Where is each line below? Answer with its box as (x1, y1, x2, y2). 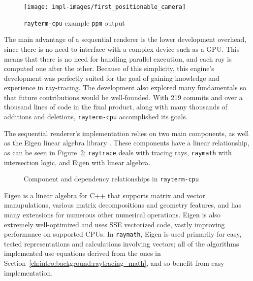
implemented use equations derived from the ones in (4, 248, 161, 258)
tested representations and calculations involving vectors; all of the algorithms (4, 238, 239, 248)
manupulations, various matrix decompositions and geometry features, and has (4, 200, 242, 210)
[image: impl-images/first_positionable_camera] (24, 3, 186, 10)
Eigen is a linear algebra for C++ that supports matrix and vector (4, 190, 205, 200)
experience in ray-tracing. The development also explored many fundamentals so (4, 82, 246, 93)
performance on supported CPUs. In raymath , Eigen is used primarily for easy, (4, 229, 242, 239)
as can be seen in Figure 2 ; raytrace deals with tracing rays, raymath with (4, 147, 232, 157)
